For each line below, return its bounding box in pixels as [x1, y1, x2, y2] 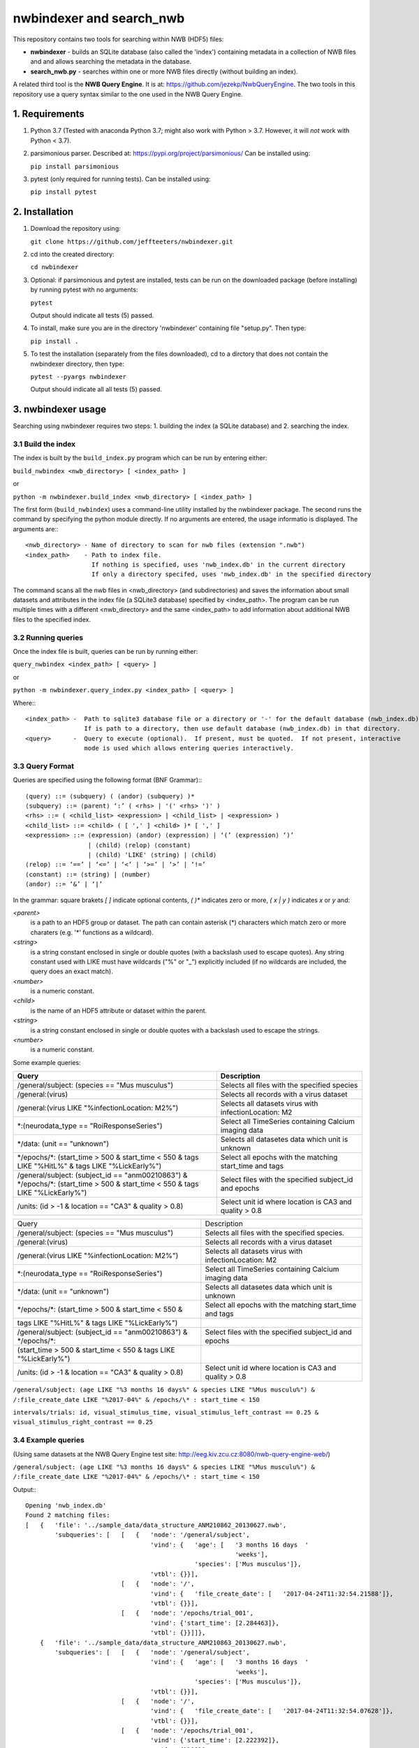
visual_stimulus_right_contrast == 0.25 [13, 1418, 154, 1426]
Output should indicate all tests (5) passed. [30, 311, 154, 320]
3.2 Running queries [13, 633, 84, 643]
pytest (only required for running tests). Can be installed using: [30, 175, 211, 183]
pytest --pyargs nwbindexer [30, 373, 127, 380]
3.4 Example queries [13, 1435, 85, 1445]
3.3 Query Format [13, 761, 75, 771]
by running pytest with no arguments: [30, 285, 138, 294]
